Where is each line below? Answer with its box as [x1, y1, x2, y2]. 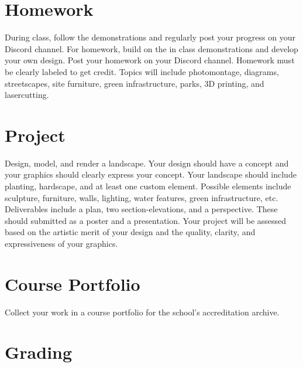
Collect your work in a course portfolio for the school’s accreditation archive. [5, 305, 280, 318]
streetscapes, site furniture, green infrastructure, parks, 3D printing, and [5, 77, 264, 89]
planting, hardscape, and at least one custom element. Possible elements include [5, 180, 291, 192]
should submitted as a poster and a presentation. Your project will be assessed [5, 214, 287, 226]
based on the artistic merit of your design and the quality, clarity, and [5, 226, 256, 238]
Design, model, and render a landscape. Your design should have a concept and [5, 157, 289, 169]
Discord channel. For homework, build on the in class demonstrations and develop [5, 42, 298, 55]
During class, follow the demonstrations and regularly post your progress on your [5, 31, 295, 43]
